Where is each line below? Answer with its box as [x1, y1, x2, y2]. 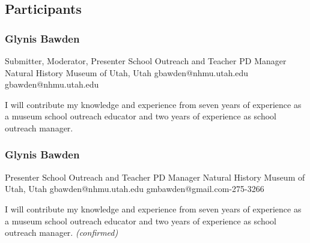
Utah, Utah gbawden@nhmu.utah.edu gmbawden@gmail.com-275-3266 [5, 182, 264, 195]
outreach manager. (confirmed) [5, 226, 118, 239]
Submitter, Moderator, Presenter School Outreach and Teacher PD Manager [5, 55, 287, 67]
